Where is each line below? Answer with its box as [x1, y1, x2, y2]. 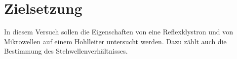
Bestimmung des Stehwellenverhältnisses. [4, 46, 128, 56]
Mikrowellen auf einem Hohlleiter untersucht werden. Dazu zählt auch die [4, 36, 227, 46]
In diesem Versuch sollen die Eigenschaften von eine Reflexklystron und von [4, 27, 234, 37]
